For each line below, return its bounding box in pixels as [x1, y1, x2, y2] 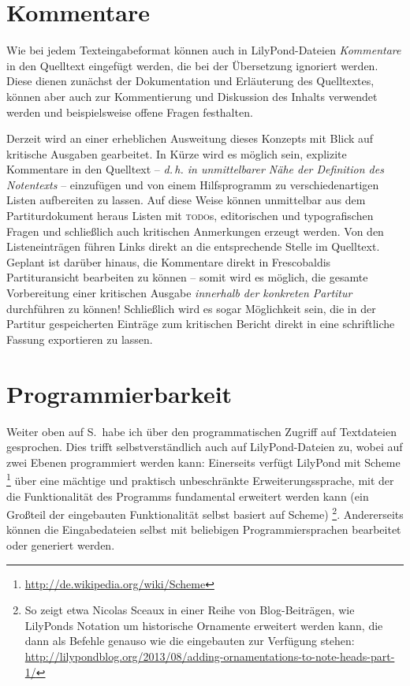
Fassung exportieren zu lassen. [6, 330, 153, 347]
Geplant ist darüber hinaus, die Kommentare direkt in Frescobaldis [6, 253, 331, 270]
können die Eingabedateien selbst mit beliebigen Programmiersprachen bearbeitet [6, 521, 401, 538]
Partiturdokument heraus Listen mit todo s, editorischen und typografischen [6, 207, 374, 224]
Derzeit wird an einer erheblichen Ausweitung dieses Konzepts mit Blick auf [6, 130, 374, 147]
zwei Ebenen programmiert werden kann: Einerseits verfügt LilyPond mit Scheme [6, 453, 401, 470]
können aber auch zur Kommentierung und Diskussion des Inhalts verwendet [6, 88, 378, 104]
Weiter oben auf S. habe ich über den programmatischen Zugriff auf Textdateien [6, 423, 397, 439]
